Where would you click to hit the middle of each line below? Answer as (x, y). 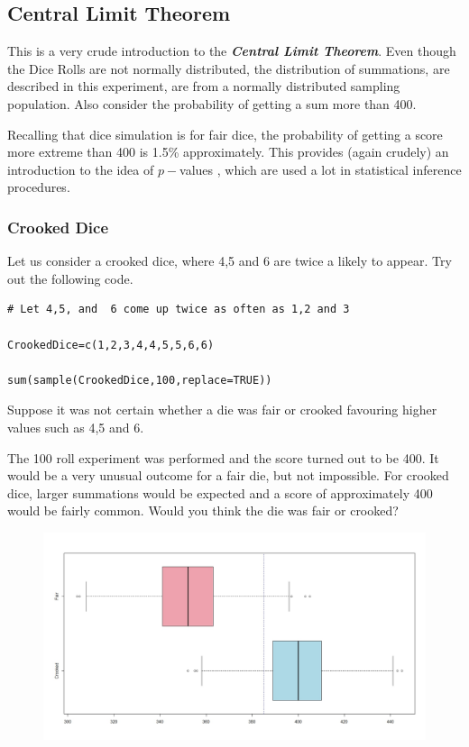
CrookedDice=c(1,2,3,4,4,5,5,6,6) (111, 345)
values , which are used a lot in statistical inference (321, 169)
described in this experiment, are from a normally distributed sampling (204, 86)
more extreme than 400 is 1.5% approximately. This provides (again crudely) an (228, 152)
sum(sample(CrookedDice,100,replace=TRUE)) (140, 380)
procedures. (39, 187)
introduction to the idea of (81, 169)
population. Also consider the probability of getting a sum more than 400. (212, 103)
